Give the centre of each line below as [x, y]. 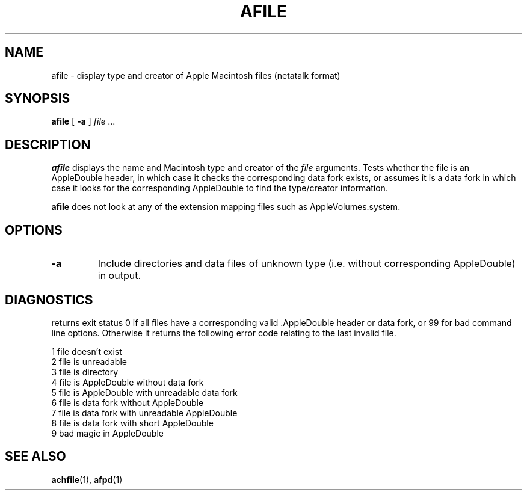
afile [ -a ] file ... [83, 121]
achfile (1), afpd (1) [87, 479]
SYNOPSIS [38, 99]
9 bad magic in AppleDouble [107, 433]
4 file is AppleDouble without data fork [128, 382]
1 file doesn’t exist [87, 351]
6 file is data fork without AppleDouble [128, 402]
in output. [119, 276]
